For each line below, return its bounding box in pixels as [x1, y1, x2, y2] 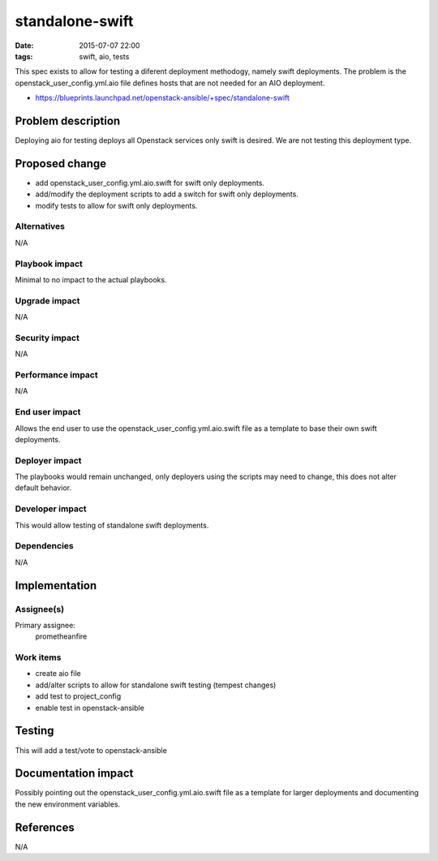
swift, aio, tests [79, 51, 130, 61]
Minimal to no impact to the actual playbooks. [15, 274, 167, 284]
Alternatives [15, 221, 65, 232]
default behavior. [15, 483, 72, 493]
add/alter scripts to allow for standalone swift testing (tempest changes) [35, 680, 277, 690]
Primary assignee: [15, 620, 76, 630]
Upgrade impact [15, 295, 80, 306]
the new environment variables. [15, 799, 121, 809]
